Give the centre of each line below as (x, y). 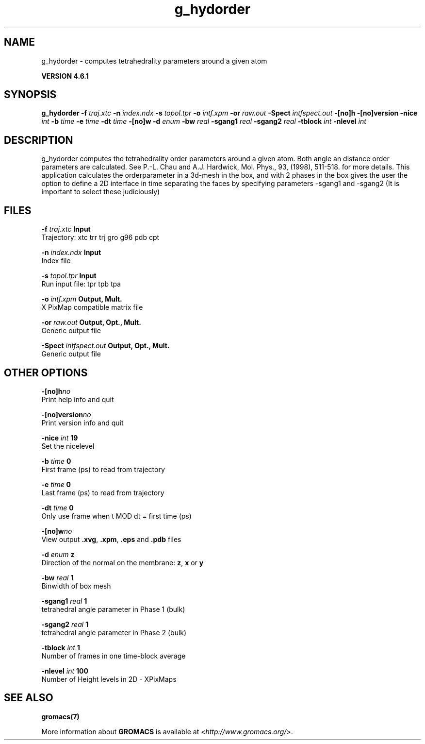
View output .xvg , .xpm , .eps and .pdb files (111, 539)
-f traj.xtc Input (66, 229)
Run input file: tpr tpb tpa (81, 284)
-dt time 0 (57, 507)
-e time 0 (56, 484)
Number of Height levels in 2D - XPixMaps (109, 679)
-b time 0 (56, 461)
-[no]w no (57, 531)
